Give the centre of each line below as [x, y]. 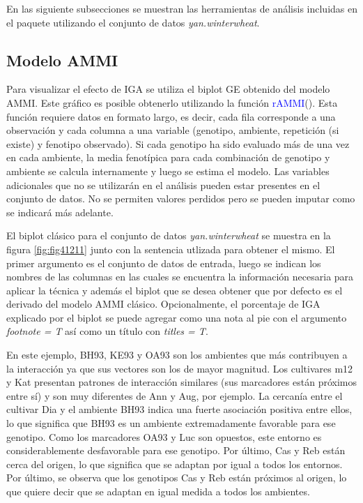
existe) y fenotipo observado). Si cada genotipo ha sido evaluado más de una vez [178, 143]
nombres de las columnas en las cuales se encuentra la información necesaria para [180, 277]
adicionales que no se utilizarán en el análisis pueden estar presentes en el [163, 185]
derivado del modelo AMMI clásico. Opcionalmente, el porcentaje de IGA [163, 304]
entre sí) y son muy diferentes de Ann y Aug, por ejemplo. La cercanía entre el [175, 395]
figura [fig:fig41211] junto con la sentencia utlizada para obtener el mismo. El [171, 249]
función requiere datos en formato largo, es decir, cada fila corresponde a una [171, 116]
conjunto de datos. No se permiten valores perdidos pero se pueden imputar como [181, 198]
